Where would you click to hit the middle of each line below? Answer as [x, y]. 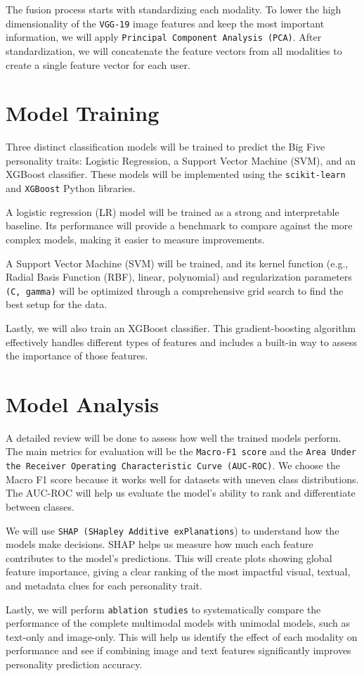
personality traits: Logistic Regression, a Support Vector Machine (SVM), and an [181, 160]
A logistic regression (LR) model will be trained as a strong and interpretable [173, 211]
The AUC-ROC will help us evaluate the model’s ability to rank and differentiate [181, 493]
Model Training [83, 113]
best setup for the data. [57, 304]
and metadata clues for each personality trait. [104, 585]
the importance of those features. [77, 356]
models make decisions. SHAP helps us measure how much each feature [160, 544]
